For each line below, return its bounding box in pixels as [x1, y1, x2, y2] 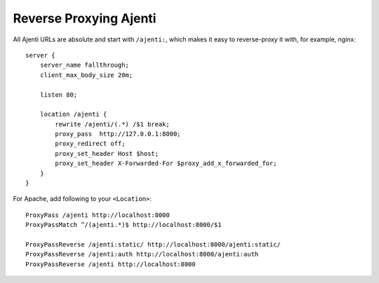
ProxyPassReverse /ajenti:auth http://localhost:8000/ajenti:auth [25, 250, 259, 258]
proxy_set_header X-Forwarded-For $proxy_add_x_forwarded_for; [55, 159, 277, 168]
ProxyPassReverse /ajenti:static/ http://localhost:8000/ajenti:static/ [25, 240, 281, 249]
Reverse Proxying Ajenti [13, 11, 157, 26]
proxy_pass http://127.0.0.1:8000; [55, 130, 182, 138]
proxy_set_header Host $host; [55, 150, 159, 157]
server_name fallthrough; [39, 61, 130, 70]
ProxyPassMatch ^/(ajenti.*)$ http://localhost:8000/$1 [25, 221, 222, 229]
